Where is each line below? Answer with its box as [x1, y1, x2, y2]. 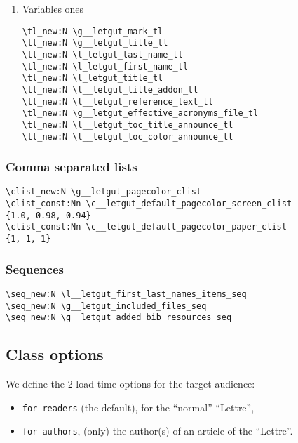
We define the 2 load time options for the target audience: [6, 376, 255, 391]
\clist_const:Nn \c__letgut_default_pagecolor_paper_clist [6, 222, 287, 232]
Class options [6, 343, 104, 365]
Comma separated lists [6, 158, 137, 176]
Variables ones [22, 1, 84, 15]
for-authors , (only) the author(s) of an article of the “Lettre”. [22, 423, 293, 438]
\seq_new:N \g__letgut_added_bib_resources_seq [6, 312, 232, 323]
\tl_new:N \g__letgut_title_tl [22, 38, 168, 48]
